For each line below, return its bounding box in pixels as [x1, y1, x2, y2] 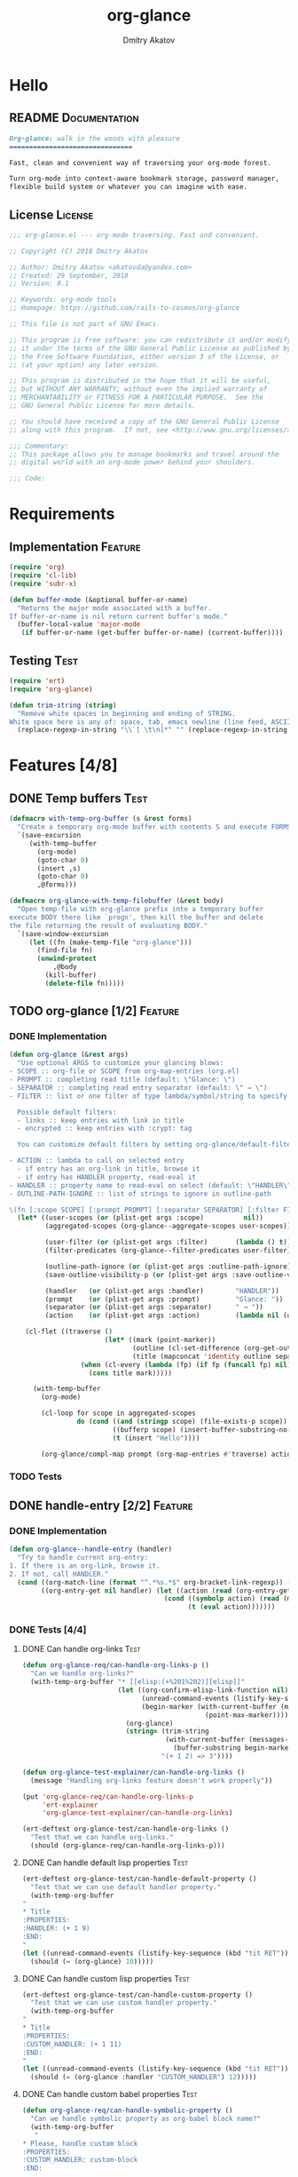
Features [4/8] [9, 756, 118, 775]
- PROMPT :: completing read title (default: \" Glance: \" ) [9, 1076, 237, 1085]
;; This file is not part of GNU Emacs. [9, 320, 161, 329]
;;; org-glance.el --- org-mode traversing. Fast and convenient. [9, 230, 260, 240]
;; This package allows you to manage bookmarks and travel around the [9, 449, 279, 458]
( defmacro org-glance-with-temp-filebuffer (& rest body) [9, 896, 224, 906]
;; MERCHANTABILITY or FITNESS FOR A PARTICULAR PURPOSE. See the [9, 393, 264, 402]
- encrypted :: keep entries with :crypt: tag [17, 1124, 192, 1133]
